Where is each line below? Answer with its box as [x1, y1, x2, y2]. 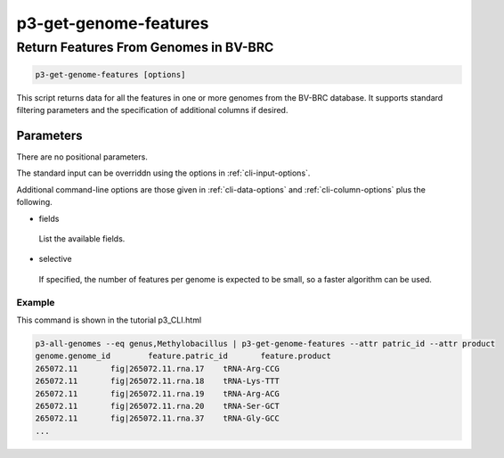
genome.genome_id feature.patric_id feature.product [35, 351, 331, 361]
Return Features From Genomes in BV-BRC [16, 39, 274, 55]
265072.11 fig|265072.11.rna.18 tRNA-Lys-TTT [35, 376, 280, 387]
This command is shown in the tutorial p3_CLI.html [16, 315, 202, 325]
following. [16, 197, 53, 208]
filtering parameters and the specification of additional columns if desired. [16, 105, 289, 116]
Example [16, 296, 55, 308]
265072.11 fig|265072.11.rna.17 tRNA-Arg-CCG [35, 364, 280, 373]
